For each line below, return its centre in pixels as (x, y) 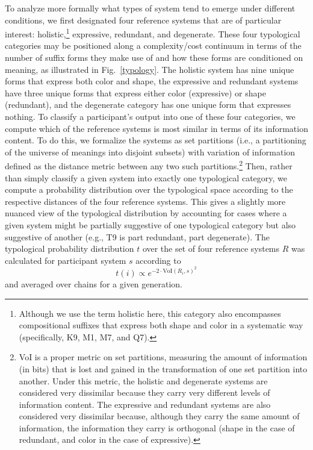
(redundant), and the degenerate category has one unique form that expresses (148, 105)
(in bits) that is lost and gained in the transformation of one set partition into (163, 368)
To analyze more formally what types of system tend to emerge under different (150, 8)
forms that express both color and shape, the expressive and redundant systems (152, 81)
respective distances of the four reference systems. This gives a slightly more (145, 201)
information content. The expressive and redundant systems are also (145, 404)
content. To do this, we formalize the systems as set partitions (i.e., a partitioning (156, 140)
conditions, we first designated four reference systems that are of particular (143, 20)
